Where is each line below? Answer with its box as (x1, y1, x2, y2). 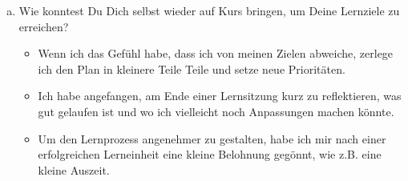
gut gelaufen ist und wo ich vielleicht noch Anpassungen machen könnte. (38, 103, 394, 119)
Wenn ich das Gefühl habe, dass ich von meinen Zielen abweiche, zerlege (38, 45, 394, 62)
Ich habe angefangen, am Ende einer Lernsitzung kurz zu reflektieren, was (38, 87, 402, 104)
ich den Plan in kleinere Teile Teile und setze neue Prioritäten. (38, 60, 345, 77)
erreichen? (18, 18, 69, 34)
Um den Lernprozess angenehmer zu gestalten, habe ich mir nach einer (38, 130, 386, 147)
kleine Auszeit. (38, 161, 110, 178)
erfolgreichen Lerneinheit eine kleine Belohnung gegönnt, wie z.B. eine (38, 146, 382, 163)
